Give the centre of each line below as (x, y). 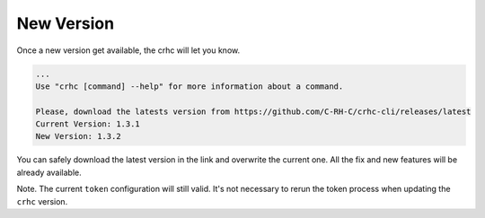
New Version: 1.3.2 (78, 136)
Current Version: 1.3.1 (88, 124)
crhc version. (42, 201)
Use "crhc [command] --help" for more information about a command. (190, 86)
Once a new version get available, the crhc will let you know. (128, 50)
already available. (49, 172)
